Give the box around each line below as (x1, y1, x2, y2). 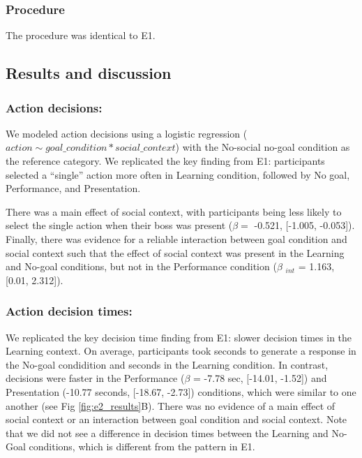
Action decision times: (6, 302, 133, 320)
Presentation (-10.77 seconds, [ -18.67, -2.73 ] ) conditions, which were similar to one (6, 384, 356, 399)
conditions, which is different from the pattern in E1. (29, 439, 255, 454)
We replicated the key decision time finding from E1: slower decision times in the (6, 330, 352, 344)
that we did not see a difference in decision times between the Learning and (6, 425, 329, 440)
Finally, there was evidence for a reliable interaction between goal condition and (6, 231, 347, 246)
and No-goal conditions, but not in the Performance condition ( (6, 259, 277, 274)
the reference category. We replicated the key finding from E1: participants (6, 154, 325, 168)
